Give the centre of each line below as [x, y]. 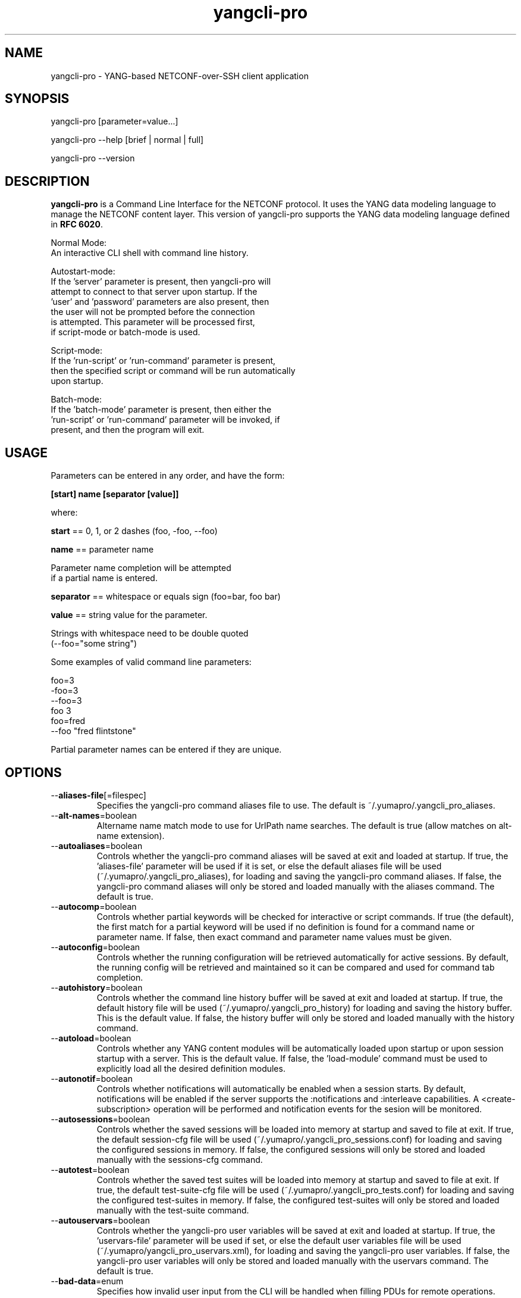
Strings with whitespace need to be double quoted [150, 634]
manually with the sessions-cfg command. [180, 1159]
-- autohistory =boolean [97, 987]
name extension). [131, 835]
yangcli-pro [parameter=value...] [114, 121]
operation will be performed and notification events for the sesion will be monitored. [318, 1109]
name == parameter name [102, 550]
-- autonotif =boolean [92, 1078]
